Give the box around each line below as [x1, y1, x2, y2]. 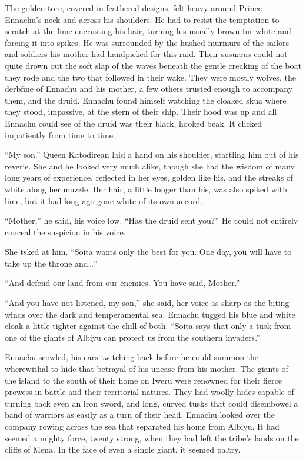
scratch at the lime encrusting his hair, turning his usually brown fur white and [5, 25, 291, 37]
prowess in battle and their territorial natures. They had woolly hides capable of [5, 385, 294, 398]
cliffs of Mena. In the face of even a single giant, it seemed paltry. [5, 443, 241, 455]
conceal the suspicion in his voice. [5, 225, 126, 238]
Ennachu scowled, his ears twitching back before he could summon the [5, 351, 259, 363]
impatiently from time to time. [5, 128, 115, 141]
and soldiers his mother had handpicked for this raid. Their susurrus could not [5, 48, 288, 60]
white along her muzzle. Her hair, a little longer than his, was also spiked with [5, 182, 287, 195]
